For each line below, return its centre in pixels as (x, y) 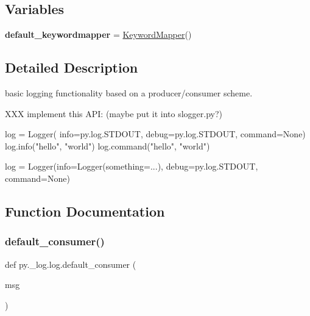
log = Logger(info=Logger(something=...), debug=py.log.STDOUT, (132, 166)
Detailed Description (72, 67)
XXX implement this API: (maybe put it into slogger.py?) (114, 113)
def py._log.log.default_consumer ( (71, 264)
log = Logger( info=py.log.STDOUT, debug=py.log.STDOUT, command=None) (155, 134)
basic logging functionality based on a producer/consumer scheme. (129, 93)
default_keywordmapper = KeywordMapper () (98, 34)
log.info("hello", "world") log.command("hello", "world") (107, 145)
